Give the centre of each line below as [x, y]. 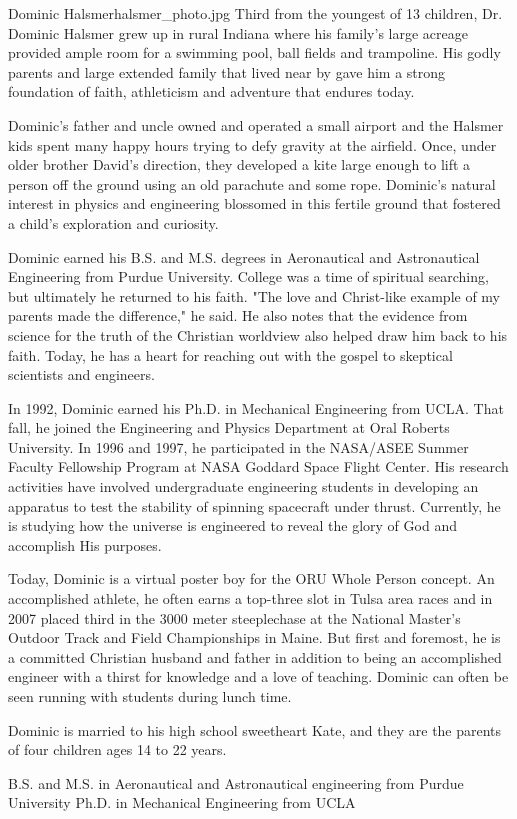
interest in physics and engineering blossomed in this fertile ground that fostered [254, 203]
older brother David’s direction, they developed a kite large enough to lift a [239, 164]
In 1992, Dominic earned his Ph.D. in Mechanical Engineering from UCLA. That [256, 407]
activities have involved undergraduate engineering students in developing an [243, 486]
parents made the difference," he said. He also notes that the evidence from [238, 315]
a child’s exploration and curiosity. [113, 222]
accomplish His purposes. [85, 544]
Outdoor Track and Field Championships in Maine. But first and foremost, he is [254, 637]
